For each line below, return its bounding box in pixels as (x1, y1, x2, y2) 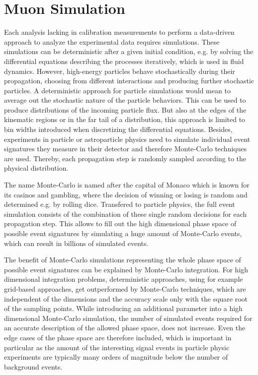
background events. (4, 361, 63, 372)
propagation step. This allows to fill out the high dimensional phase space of (4, 218, 237, 229)
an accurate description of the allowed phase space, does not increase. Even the (4, 322, 246, 333)
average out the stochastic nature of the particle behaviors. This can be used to (4, 95, 246, 105)
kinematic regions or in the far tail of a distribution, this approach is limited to (4, 114, 246, 125)
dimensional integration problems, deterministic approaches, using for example (4, 274, 243, 284)
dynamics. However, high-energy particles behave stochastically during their (4, 65, 235, 76)
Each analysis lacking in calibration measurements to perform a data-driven (4, 27, 235, 37)
